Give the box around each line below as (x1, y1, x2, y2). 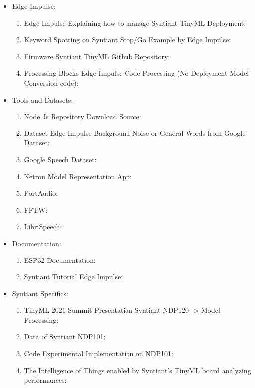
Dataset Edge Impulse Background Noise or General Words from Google (24, 128, 246, 138)
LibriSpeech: (24, 221, 62, 232)
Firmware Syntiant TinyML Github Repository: (24, 51, 170, 61)
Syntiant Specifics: (12, 288, 68, 298)
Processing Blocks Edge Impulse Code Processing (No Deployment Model (24, 68, 249, 78)
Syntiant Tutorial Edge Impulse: (24, 271, 123, 282)
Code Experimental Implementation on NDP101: (24, 348, 173, 359)
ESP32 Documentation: (24, 255, 96, 265)
